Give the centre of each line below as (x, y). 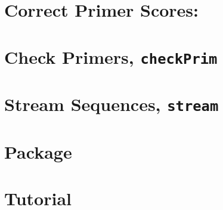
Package (38, 151)
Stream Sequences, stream (112, 104)
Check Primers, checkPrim (111, 56)
